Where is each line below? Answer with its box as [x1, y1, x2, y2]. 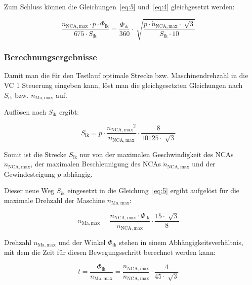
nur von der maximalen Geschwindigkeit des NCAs [80, 149, 234, 159]
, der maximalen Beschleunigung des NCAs [30, 159, 161, 169]
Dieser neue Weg [4, 185, 54, 196]
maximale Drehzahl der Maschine [4, 195, 105, 205]
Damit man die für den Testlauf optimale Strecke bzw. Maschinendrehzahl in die [4, 70, 248, 81]
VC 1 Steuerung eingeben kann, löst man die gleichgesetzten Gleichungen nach [4, 80, 243, 90]
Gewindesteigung [4, 168, 55, 179]
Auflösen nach [4, 107, 46, 117]
